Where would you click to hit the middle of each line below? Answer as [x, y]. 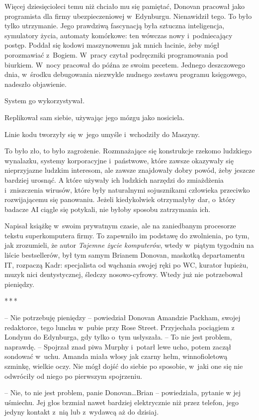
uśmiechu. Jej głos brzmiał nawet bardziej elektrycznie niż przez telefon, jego [122, 402]
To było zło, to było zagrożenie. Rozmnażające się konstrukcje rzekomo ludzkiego [128, 151]
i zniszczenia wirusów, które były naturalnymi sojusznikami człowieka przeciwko [127, 189]
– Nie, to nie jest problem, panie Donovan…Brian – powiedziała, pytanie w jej [123, 392]
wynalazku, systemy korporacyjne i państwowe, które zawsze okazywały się [119, 160]
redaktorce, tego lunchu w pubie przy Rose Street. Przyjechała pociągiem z [120, 327]
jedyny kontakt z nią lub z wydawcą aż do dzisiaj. [82, 412]
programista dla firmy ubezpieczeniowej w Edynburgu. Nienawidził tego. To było [128, 16]
